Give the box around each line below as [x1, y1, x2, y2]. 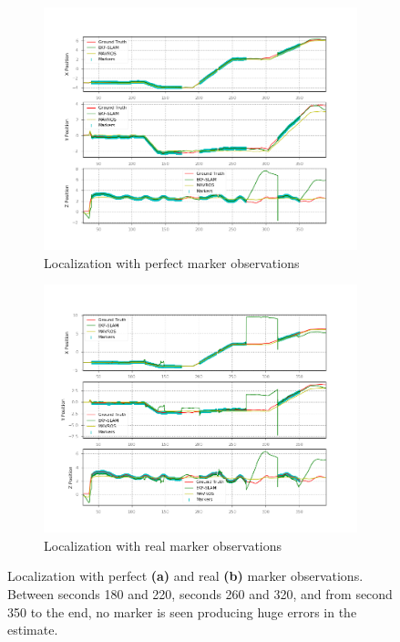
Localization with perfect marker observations [44, 253, 300, 272]
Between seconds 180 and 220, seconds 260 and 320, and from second [7, 585, 393, 604]
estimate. [7, 620, 58, 639]
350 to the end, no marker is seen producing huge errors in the [7, 602, 357, 621]
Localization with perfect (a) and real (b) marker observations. [7, 566, 364, 585]
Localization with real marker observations [44, 535, 282, 554]
